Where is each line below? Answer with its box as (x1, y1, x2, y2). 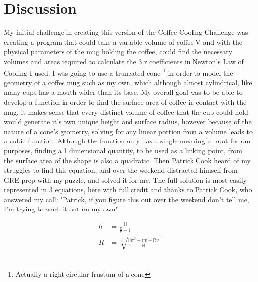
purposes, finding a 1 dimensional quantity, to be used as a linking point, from (4, 145, 243, 155)
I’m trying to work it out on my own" (4, 204, 118, 214)
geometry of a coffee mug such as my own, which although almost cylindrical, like (4, 77, 252, 87)
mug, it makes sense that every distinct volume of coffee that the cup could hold (4, 106, 248, 117)
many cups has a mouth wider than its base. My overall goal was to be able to (4, 87, 243, 97)
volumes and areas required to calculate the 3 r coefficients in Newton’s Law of (4, 56, 244, 66)
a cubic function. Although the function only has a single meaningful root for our (4, 136, 251, 146)
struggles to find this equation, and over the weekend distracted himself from (4, 165, 238, 175)
